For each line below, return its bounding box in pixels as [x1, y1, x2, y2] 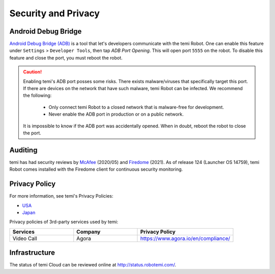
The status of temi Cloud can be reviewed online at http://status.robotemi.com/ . [9, 262, 177, 268]
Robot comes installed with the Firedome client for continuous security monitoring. [9, 166, 183, 173]
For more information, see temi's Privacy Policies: [9, 193, 114, 199]
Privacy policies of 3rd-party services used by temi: [9, 219, 119, 225]
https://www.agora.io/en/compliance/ [140, 235, 230, 242]
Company [76, 228, 101, 235]
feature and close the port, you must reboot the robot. [9, 54, 123, 61]
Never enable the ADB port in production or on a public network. [48, 111, 184, 117]
